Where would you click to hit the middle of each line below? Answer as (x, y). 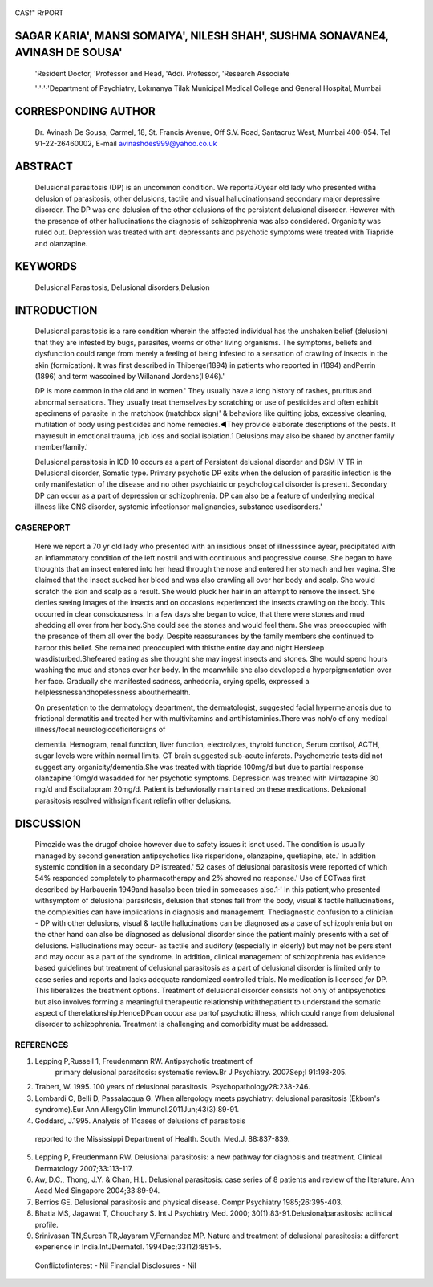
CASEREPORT (42, 527)
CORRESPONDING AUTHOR (85, 111)
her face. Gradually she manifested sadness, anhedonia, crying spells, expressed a (172, 681)
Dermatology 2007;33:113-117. (84, 1168)
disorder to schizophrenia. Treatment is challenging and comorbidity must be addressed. (182, 1024)
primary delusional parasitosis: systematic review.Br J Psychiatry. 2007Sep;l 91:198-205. (201, 1072)
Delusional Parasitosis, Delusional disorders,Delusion (122, 287)
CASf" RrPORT (39, 13)
